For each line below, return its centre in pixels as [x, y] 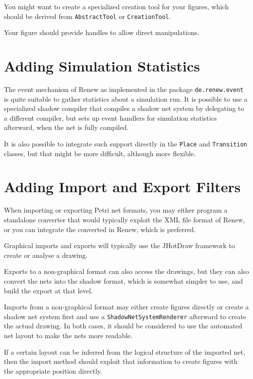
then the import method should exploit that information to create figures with [121, 361]
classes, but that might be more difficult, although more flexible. [100, 153]
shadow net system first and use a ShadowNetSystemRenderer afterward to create [125, 316]
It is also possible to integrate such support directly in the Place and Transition [126, 144]
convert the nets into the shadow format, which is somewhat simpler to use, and [123, 280]
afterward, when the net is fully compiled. [66, 127]
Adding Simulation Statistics [102, 66]
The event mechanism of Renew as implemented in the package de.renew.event [124, 89]
